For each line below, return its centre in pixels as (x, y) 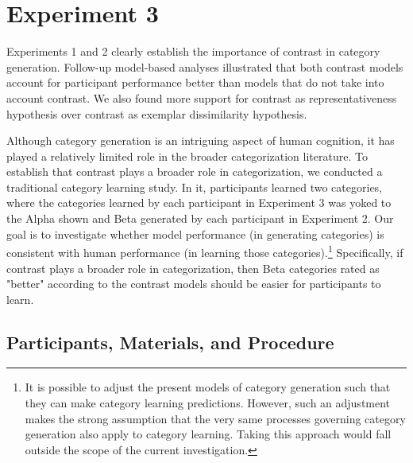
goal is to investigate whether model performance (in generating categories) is (195, 233)
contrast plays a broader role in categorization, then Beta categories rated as (193, 268)
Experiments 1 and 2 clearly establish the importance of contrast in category (193, 51)
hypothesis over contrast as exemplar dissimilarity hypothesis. (157, 113)
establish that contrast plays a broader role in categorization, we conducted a (195, 171)
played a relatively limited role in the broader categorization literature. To (187, 156)
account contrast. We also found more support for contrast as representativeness (202, 97)
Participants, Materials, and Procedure (170, 342)
